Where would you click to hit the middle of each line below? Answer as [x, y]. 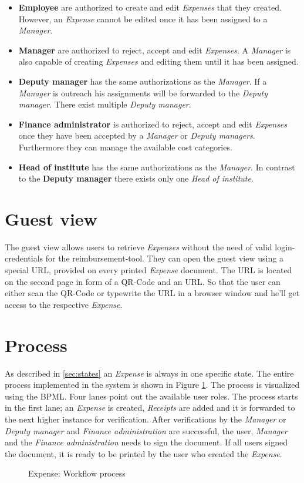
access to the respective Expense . [64, 304]
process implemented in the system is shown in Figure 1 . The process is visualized [152, 385]
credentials [24, 258]
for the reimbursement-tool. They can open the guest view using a [164, 258]
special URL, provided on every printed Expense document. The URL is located [148, 270]
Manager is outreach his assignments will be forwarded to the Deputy [143, 93]
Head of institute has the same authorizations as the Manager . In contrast [157, 167]
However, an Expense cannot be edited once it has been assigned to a [143, 19]
